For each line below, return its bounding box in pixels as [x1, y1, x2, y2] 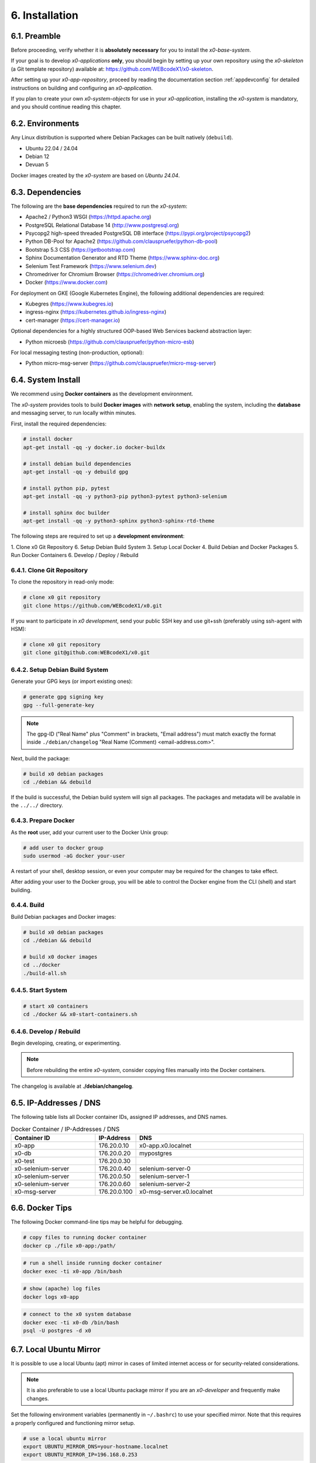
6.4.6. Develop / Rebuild [11, 1027, 81, 1035]
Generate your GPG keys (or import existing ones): [11, 678, 133, 685]
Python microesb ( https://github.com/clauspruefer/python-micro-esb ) [25, 338, 194, 345]
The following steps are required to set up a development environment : [11, 533, 185, 540]
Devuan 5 [25, 161, 49, 168]
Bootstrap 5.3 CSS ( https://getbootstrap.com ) [25, 246, 136, 253]
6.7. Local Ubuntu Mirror [11, 1344, 101, 1354]
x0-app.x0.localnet [139, 1141, 191, 1149]
